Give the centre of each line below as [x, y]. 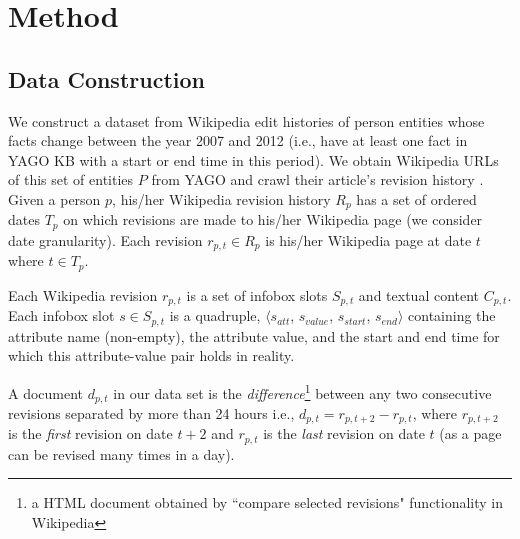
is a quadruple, [215, 315]
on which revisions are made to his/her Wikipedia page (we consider [273, 219]
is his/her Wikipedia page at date [368, 239]
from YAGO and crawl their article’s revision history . [317, 179]
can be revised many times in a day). [121, 453]
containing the [452, 315]
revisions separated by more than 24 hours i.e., [151, 412]
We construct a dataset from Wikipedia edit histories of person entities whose [246, 120]
